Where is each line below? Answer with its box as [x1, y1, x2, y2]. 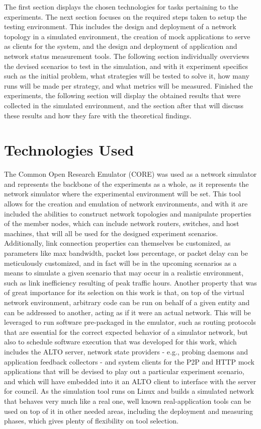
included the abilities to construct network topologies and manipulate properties [4, 208, 251, 219]
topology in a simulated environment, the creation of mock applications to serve [4, 31, 250, 41]
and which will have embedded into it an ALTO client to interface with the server [4, 376, 256, 386]
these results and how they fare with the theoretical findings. [4, 110, 192, 120]
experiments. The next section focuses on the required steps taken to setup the [4, 11, 247, 22]
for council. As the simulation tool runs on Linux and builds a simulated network [4, 386, 254, 396]
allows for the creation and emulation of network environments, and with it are [4, 198, 248, 209]
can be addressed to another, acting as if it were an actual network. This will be [4, 307, 251, 317]
